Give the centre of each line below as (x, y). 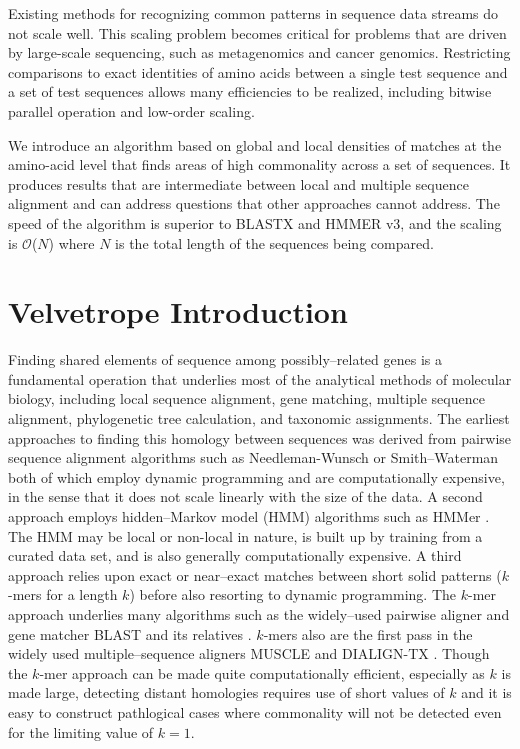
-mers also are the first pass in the (368, 633)
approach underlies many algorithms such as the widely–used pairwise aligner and (259, 613)
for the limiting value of (81, 731)
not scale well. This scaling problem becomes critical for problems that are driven (257, 32)
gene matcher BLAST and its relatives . (130, 633)
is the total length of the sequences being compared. (274, 242)
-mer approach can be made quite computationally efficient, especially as (262, 672)
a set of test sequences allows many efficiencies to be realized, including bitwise (250, 91)
